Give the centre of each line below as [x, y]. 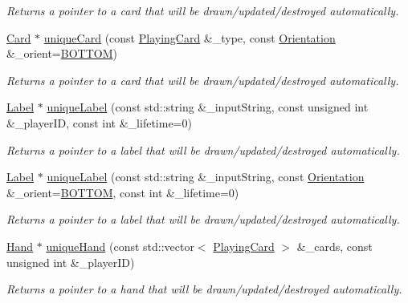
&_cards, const [335, 246]
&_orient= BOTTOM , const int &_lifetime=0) [123, 192]
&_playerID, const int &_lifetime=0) [99, 122]
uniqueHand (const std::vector [120, 246]
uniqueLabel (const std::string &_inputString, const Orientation [206, 177]
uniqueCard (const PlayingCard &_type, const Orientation [190, 37]
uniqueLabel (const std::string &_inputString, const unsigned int [208, 107]
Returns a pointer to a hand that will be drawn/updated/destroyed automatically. [204, 289]
